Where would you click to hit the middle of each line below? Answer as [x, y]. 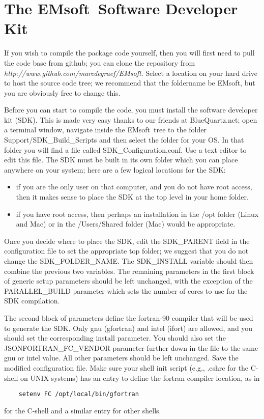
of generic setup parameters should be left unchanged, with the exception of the [128, 281]
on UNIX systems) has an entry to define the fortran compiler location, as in [140, 378]
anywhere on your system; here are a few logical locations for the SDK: [115, 169]
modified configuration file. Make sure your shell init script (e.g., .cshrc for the [126, 367]
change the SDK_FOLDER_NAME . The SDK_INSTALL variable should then [129, 261]
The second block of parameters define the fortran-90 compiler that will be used [129, 317]
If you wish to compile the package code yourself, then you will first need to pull [129, 53]
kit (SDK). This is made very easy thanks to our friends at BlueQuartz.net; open [131, 119]
